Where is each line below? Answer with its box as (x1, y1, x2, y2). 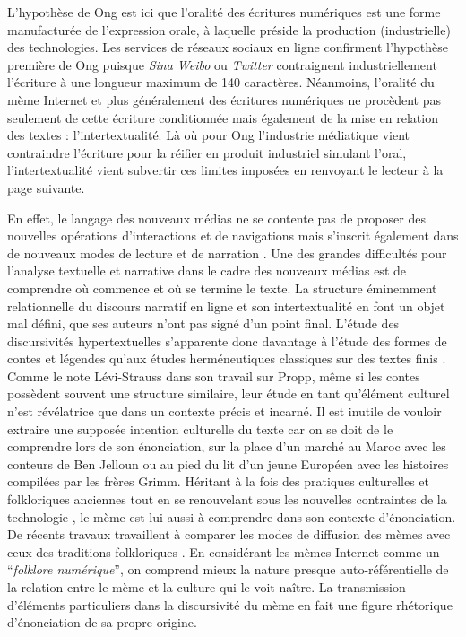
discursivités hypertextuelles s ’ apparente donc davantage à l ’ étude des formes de (7, 331, 447, 350)
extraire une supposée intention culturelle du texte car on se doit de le (7, 419, 393, 438)
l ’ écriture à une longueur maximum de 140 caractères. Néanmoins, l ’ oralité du (7, 73, 435, 92)
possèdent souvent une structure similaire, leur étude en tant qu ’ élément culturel (7, 384, 450, 403)
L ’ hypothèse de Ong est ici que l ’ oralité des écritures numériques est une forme (7, 3, 441, 21)
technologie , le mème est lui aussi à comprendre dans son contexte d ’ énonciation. (7, 507, 456, 526)
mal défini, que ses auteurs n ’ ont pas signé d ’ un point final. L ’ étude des (7, 314, 400, 333)
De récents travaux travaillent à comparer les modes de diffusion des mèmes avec (7, 525, 451, 544)
